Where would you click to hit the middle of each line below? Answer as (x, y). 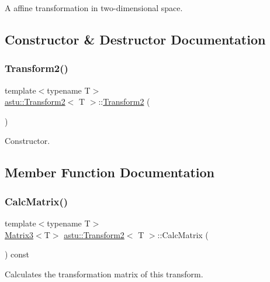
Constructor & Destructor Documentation (135, 39)
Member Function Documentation (110, 172)
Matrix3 (19, 234)
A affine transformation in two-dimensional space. (94, 8)
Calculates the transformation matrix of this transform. (104, 274)
